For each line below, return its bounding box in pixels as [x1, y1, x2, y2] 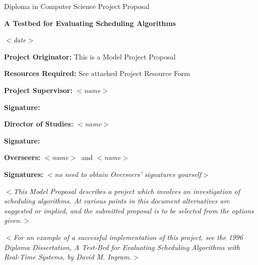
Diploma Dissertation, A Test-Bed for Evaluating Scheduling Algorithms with [4, 241, 240, 252]
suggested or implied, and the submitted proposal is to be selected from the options [4, 205, 254, 215]
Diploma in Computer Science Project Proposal [4, 1, 149, 11]
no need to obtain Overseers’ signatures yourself [54, 168, 201, 179]
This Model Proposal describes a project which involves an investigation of [13, 185, 240, 196]
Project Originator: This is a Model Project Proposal [4, 51, 176, 61]
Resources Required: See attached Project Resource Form [4, 68, 190, 78]
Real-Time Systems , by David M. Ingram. [4, 251, 131, 262]
